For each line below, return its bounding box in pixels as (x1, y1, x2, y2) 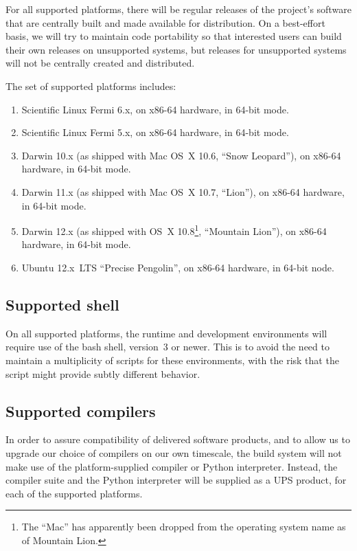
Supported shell (5, 293, 119, 315)
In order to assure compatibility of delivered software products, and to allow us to (5, 432, 350, 447)
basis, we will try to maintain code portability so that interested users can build (5, 29, 342, 43)
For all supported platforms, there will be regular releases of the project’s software (5, 2, 352, 16)
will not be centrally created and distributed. (5, 56, 195, 70)
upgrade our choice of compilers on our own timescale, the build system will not (5, 445, 342, 460)
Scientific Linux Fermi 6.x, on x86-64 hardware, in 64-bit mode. (21, 102, 289, 116)
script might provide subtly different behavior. (5, 366, 200, 381)
